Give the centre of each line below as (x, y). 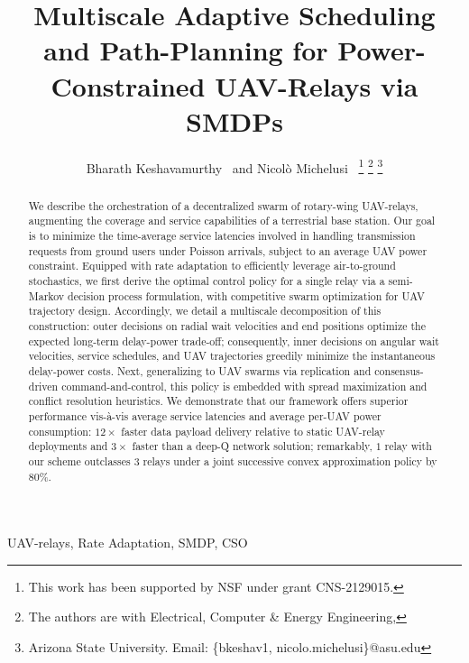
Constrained (128, 85)
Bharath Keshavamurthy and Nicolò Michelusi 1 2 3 (234, 166)
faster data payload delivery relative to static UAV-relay (253, 431)
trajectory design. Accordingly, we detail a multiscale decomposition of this (205, 311)
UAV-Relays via (317, 85)
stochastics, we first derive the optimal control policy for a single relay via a (207, 281)
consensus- (399, 370)
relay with (408, 446)
